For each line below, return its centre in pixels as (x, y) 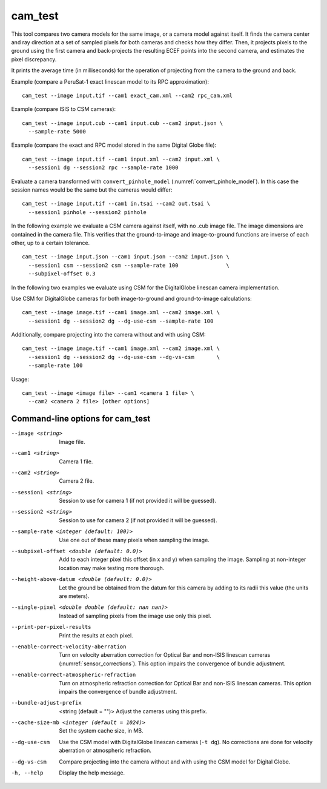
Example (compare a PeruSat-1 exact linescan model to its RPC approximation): (110, 81)
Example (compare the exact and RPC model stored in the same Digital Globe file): (114, 145)
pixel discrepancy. (34, 59)
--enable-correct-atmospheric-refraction (74, 675)
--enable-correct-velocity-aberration (69, 646)
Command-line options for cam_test (81, 419)
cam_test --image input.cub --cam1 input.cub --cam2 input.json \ (123, 123)
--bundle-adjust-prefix (46, 703)
